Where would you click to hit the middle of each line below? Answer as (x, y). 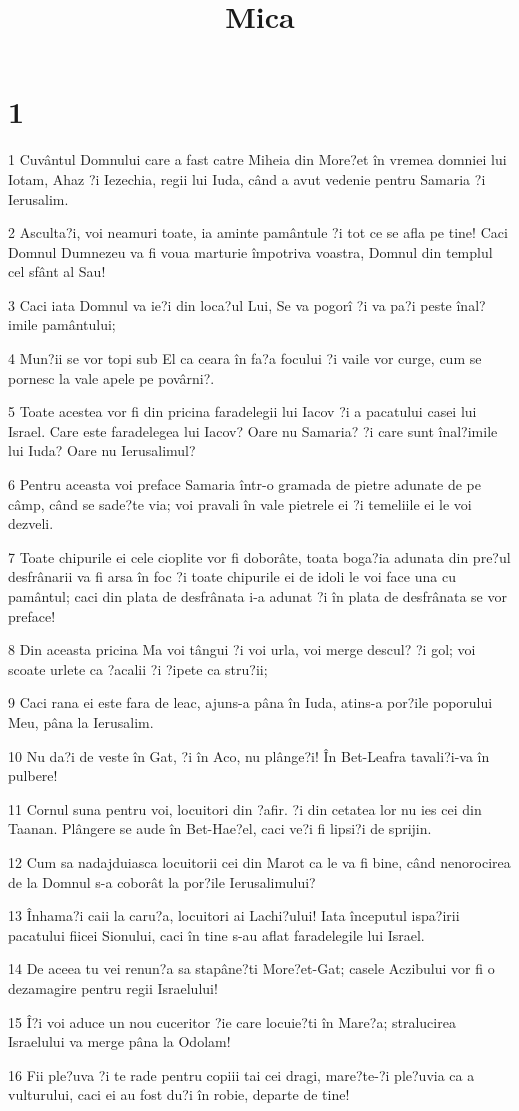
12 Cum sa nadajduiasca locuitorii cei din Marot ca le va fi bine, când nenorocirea (259, 861)
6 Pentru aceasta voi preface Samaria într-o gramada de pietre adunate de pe (244, 484)
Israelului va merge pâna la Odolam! (119, 1041)
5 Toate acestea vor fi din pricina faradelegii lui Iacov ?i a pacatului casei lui (242, 411)
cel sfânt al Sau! (57, 271)
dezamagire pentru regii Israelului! (113, 987)
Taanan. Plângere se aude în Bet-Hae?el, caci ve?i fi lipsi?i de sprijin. (220, 828)
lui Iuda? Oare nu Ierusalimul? (102, 450)
